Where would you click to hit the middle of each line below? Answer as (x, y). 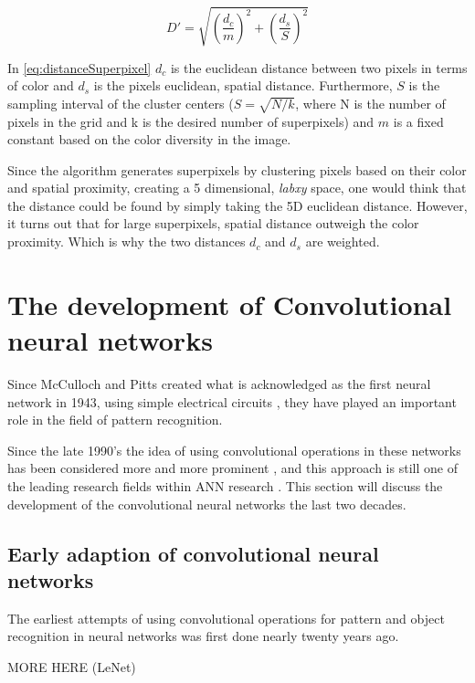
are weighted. (343, 242)
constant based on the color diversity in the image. (149, 139)
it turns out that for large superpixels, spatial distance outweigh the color (213, 223)
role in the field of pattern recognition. (115, 420)
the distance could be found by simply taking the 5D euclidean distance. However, (237, 205)
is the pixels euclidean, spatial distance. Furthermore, (243, 85)
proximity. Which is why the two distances (127, 242)
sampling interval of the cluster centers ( (121, 103)
